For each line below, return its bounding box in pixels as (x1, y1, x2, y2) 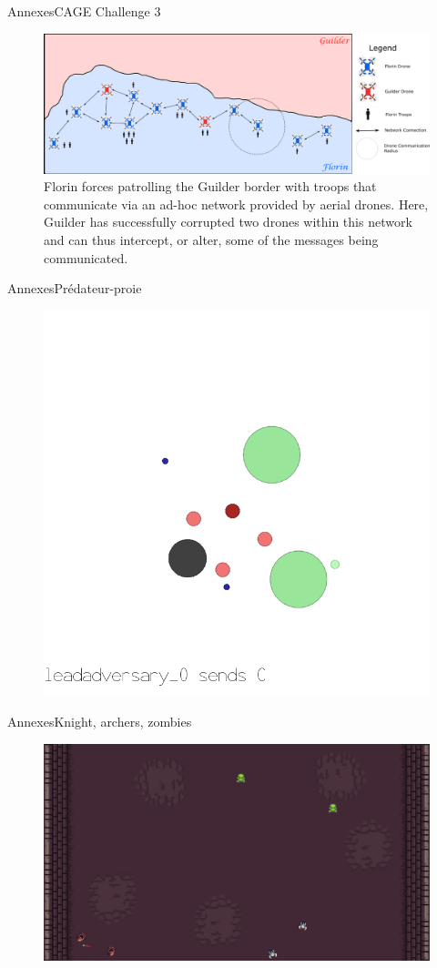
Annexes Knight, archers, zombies (7, 712, 192, 731)
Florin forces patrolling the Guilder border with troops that (44, 177, 377, 196)
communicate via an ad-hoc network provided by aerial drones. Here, (44, 194, 429, 213)
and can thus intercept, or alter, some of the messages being (44, 230, 379, 249)
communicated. (44, 248, 128, 267)
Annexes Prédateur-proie (7, 279, 142, 298)
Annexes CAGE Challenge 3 (7, 2, 161, 20)
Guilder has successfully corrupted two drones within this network (44, 212, 412, 231)
